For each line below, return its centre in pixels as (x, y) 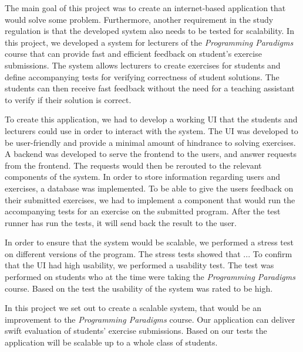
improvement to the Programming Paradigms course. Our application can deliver (150, 319)
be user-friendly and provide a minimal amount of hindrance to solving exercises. (150, 142)
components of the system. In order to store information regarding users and (142, 177)
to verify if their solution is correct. (68, 99)
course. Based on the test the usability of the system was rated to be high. (139, 288)
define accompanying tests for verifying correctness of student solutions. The (142, 76)
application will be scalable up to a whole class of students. (111, 342)
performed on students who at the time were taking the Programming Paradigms (150, 277)
